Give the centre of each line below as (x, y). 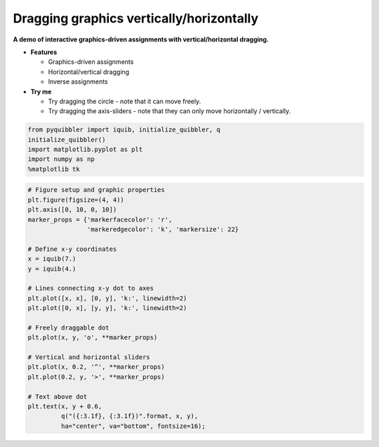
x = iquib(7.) (52, 259)
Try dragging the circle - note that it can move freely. (125, 101)
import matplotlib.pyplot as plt (85, 150)
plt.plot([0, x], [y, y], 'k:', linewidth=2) (107, 308)
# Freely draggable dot (69, 328)
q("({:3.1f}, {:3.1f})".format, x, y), (129, 416)
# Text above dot (58, 396)
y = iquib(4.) (52, 268)
